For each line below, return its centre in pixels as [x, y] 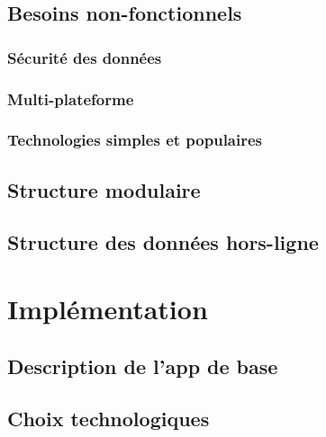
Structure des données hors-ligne [163, 242]
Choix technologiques [109, 419]
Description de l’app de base [143, 366]
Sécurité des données [85, 57]
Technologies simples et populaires [135, 140]
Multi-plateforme [71, 98]
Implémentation [108, 309]
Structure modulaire [104, 189]
